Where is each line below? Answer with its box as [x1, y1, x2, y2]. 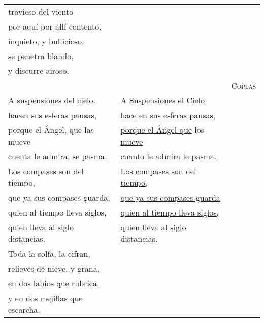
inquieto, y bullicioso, [8, 35, 84, 47]
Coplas [231, 79, 256, 91]
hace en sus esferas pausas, [120, 109, 216, 121]
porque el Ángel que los [120, 124, 205, 136]
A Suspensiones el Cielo [120, 94, 205, 106]
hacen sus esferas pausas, [8, 109, 97, 121]
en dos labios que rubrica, [8, 277, 100, 289]
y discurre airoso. [8, 65, 69, 76]
